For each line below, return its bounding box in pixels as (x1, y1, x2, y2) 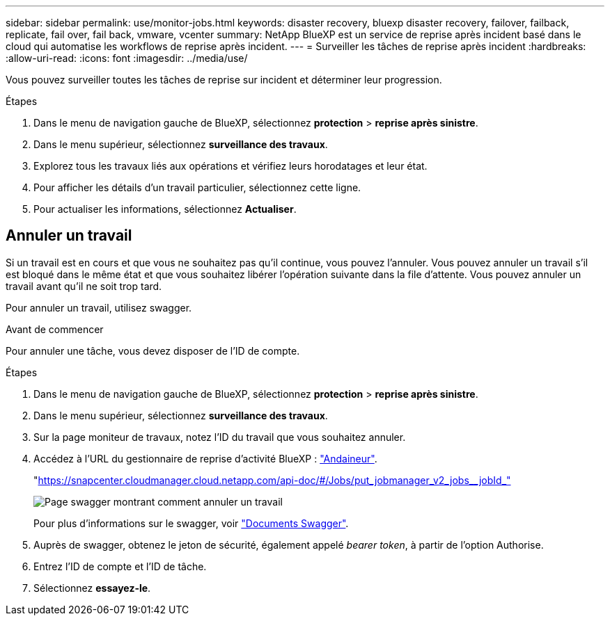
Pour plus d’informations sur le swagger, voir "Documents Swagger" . (33, 517, 349, 529)
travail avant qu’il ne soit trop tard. (6, 280, 162, 292)
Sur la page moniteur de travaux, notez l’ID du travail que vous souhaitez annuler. (33, 430, 406, 443)
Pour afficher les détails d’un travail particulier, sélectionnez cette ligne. (33, 182, 361, 193)
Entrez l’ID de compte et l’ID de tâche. (33, 560, 207, 572)
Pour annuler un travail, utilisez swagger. (6, 301, 192, 314)
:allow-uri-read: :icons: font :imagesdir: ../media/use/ (6, 52, 248, 64)
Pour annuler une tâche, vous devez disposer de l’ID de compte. (6, 344, 300, 357)
